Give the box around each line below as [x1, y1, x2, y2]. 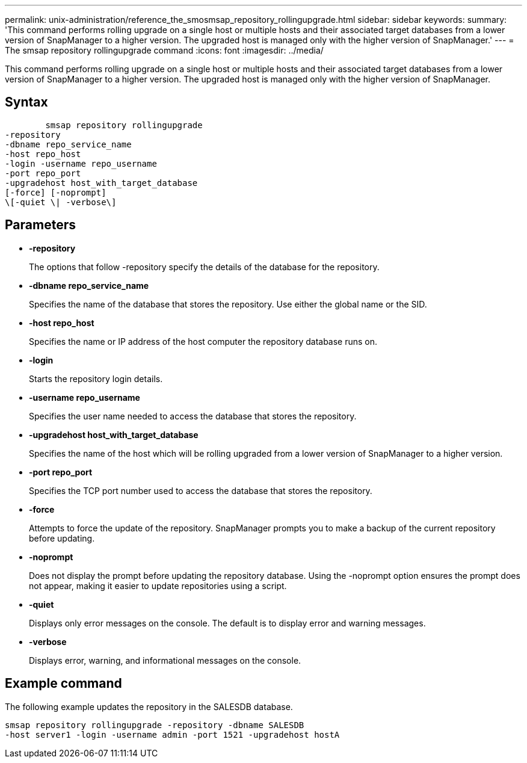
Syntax [5, 94, 48, 110]
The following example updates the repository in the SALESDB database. [5, 701, 293, 712]
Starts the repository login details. [29, 373, 163, 384]
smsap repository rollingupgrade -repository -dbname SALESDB [5, 720, 304, 730]
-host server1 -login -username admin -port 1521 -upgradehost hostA [5, 729, 340, 740]
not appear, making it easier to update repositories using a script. [29, 580, 287, 591]
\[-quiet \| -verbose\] [5, 197, 117, 207]
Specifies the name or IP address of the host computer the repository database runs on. [29, 336, 378, 347]
